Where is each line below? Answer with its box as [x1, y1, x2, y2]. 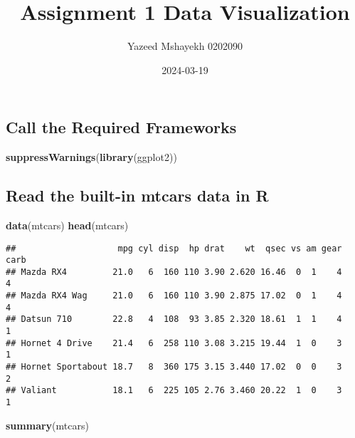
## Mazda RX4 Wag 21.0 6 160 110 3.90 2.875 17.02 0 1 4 [6, 291, 342, 301]
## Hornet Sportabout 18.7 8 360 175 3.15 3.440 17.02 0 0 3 [6, 362, 342, 372]
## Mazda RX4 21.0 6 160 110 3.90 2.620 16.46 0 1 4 [6, 266, 342, 277]
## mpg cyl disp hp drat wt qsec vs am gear [6, 243, 342, 254]
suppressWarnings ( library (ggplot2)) [6, 150, 177, 165]
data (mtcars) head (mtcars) [6, 217, 129, 232]
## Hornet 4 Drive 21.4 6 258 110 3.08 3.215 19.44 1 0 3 [6, 338, 342, 348]
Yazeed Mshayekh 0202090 [127, 38, 243, 53]
